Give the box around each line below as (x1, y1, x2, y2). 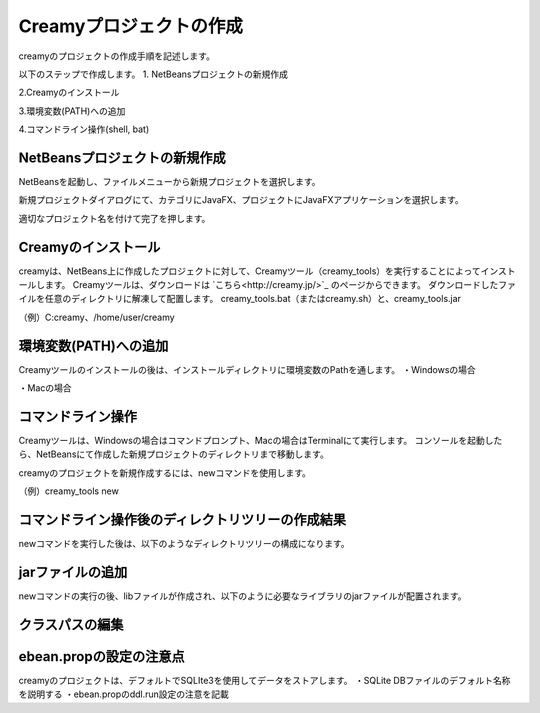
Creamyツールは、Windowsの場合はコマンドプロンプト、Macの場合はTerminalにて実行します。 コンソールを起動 (18, 435, 485, 447)
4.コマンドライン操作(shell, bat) (18, 123, 150, 135)
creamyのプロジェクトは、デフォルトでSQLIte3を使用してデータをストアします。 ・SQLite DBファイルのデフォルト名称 (18, 674, 511, 686)
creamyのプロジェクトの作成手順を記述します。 (18, 50, 215, 62)
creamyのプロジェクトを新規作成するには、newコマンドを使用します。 (18, 466, 312, 479)
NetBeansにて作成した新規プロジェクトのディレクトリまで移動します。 (35, 448, 329, 460)
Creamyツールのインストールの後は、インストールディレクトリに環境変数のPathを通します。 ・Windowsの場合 (18, 363, 477, 375)
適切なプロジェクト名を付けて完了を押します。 (18, 212, 211, 224)
